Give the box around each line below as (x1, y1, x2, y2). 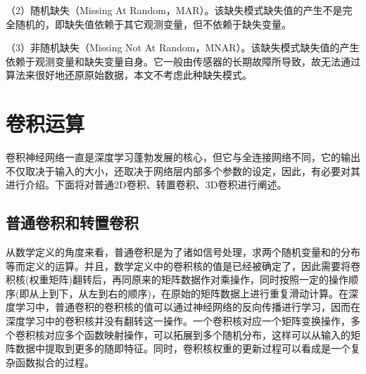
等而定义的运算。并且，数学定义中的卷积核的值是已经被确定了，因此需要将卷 (6, 258, 360, 273)
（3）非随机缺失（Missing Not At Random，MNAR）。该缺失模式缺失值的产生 (6, 40, 360, 55)
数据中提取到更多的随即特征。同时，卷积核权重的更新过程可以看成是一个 (15, 341, 351, 356)
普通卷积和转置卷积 (6, 212, 139, 233)
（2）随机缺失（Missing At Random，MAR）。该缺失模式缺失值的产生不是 (6, 3, 343, 17)
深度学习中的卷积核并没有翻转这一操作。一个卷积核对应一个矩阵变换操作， (6, 314, 351, 328)
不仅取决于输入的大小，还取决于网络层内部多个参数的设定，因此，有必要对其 (6, 163, 360, 178)
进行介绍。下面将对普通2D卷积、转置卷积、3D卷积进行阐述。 (6, 177, 287, 192)
